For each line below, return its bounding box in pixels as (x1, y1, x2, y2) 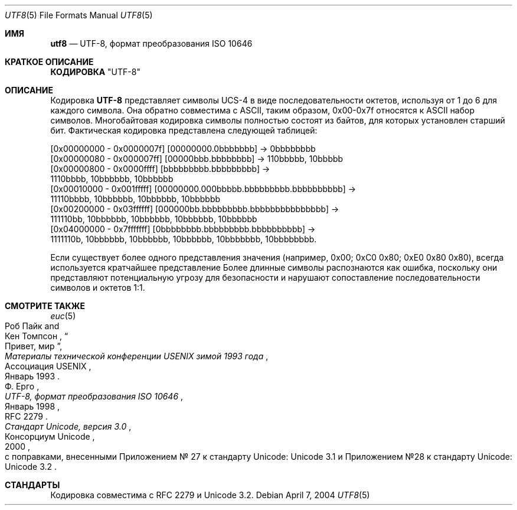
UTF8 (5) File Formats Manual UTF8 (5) (5, 10, 153, 20)
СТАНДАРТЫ (5, 480, 60, 490)
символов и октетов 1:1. (50, 282, 145, 293)
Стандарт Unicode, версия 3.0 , (5, 421, 132, 431)
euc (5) (50, 311, 76, 321)
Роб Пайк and (5, 321, 60, 331)
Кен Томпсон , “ (5, 331, 68, 341)
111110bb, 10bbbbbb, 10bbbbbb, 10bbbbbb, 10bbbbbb (50, 214, 257, 224)
